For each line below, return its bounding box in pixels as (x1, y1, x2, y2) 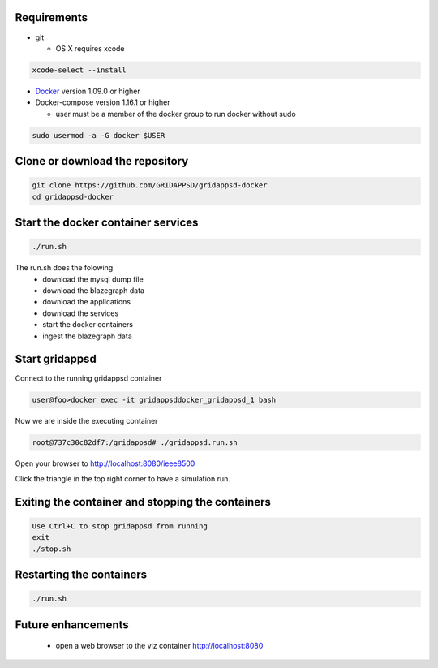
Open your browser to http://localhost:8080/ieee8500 (15, 459, 195, 468)
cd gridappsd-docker (32, 192, 114, 201)
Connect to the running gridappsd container (15, 373, 162, 383)
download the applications (42, 297, 131, 307)
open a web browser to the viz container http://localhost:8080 (55, 641, 264, 651)
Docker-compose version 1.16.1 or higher (35, 97, 170, 107)
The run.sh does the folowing (15, 263, 114, 273)
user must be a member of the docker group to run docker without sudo (55, 109, 296, 119)
